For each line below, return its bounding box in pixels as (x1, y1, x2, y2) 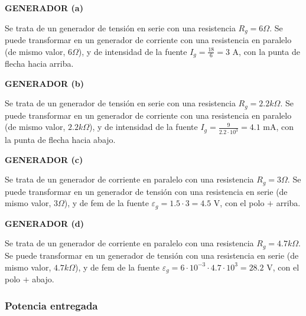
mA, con (263, 120, 294, 133)
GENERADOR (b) (5, 77, 84, 89)
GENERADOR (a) (5, 2, 83, 14)
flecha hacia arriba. (5, 57, 74, 70)
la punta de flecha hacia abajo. (5, 133, 116, 146)
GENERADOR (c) (5, 153, 83, 165)
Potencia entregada (5, 298, 98, 312)
